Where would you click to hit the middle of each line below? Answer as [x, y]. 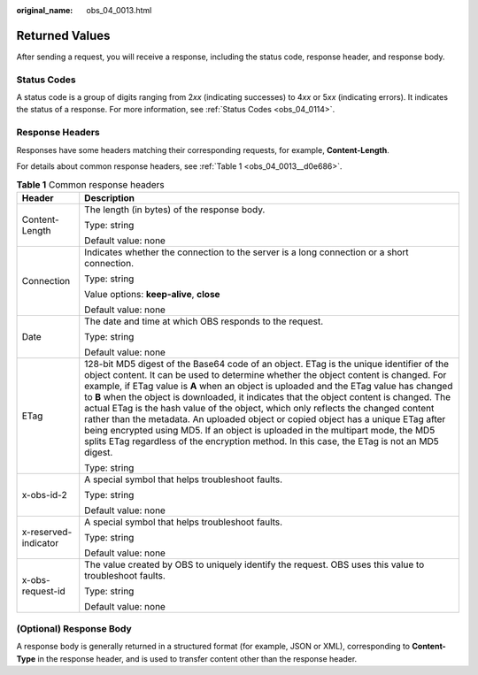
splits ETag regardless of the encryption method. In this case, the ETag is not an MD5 [262, 441]
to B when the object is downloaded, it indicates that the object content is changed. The [268, 396]
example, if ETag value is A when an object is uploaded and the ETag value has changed [269, 386]
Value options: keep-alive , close [152, 294]
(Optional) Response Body [74, 629]
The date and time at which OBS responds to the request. [204, 321]
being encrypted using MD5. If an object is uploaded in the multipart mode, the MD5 [260, 430]
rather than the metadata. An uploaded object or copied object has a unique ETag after [265, 418]
